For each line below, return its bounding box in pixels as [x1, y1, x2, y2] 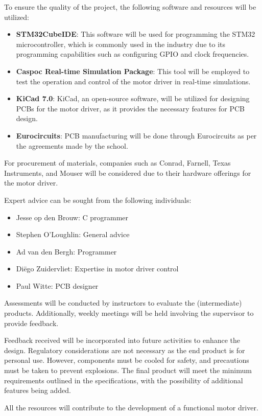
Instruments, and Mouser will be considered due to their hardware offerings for [4, 167, 251, 178]
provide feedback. [4, 317, 59, 328]
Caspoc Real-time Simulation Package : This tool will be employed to [16, 65, 250, 76]
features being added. [4, 385, 71, 396]
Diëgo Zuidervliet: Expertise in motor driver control [16, 263, 179, 274]
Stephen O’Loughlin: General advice [16, 229, 130, 240]
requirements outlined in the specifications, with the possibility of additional [4, 375, 243, 385]
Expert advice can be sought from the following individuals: [4, 194, 192, 205]
